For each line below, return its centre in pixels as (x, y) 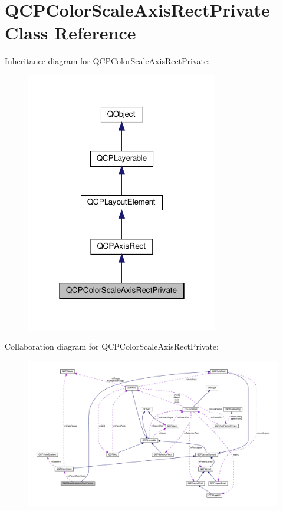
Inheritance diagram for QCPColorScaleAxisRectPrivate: (108, 61)
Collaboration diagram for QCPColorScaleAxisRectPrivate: (112, 346)
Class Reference (70, 33)
